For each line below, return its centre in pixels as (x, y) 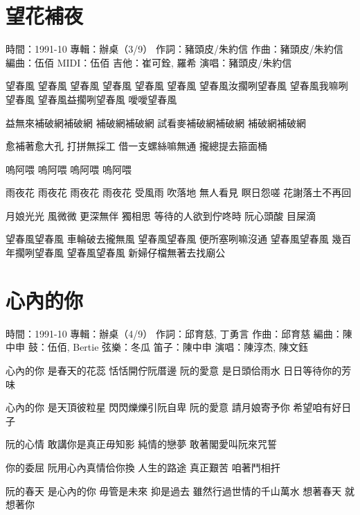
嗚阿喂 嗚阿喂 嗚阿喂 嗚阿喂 (69, 169)
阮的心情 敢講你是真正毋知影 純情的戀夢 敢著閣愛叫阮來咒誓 (141, 444)
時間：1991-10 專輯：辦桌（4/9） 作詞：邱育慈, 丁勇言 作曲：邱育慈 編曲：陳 (179, 333)
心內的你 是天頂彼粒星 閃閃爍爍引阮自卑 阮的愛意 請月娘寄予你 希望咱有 (169, 407)
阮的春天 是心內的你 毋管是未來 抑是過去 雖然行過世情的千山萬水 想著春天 (174, 490)
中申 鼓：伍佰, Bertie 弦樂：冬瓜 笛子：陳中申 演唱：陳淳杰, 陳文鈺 (157, 347)
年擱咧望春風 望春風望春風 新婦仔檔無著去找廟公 (116, 253)
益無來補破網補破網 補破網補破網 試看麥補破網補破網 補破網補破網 (156, 122)
